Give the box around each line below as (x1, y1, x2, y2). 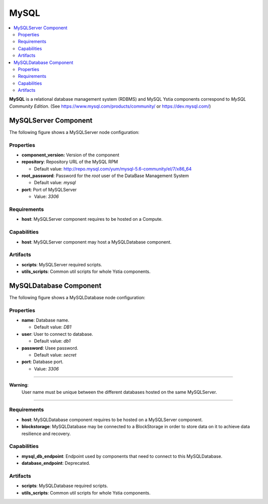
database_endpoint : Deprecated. (21, 460, 90, 466)
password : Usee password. (21, 345, 78, 351)
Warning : (9, 382, 29, 388)
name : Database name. (21, 317, 69, 323)
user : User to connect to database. (21, 331, 94, 337)
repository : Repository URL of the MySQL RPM (21, 159, 118, 165)
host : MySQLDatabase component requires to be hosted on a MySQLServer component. (21, 417, 203, 423)
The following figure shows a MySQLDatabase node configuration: (9, 294, 146, 300)
